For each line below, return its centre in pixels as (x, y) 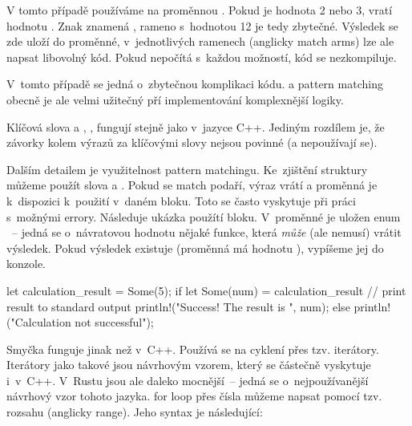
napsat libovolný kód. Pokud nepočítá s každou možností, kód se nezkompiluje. (202, 57)
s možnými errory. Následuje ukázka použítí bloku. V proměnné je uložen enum (204, 216)
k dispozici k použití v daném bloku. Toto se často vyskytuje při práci (181, 200)
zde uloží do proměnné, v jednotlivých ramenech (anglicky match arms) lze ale (200, 41)
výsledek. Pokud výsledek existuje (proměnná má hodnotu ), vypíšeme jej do (195, 247)
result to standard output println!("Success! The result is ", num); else (178, 306)
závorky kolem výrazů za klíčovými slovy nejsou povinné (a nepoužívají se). (192, 142)
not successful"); (114, 322)
